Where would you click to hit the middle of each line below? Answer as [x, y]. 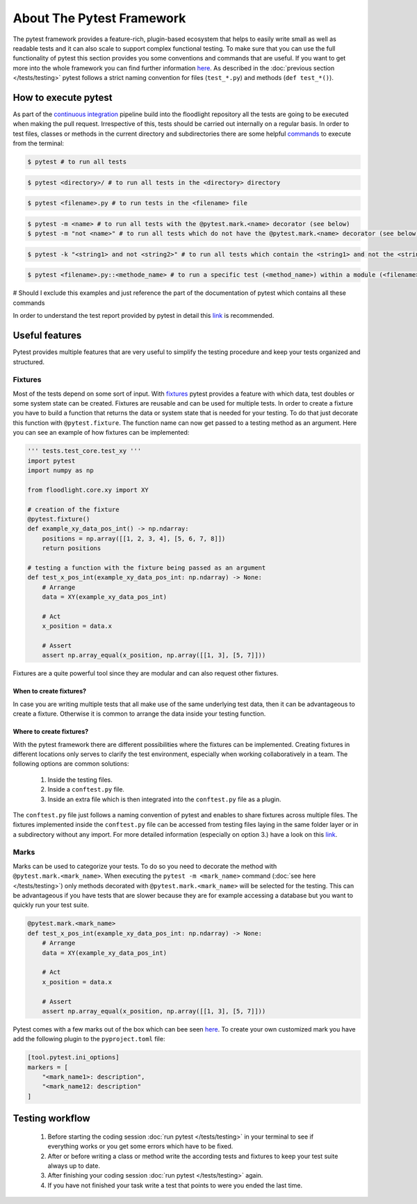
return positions [72, 548]
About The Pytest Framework [99, 18]
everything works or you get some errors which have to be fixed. [140, 1146]
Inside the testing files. [80, 780]
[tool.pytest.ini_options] [73, 1058]
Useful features [47, 336]
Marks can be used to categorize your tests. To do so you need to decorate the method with [145, 866]
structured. [29, 362]
